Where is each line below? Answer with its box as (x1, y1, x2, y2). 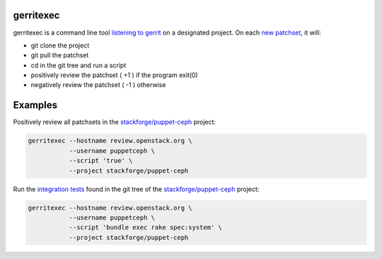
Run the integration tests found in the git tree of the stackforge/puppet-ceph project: (13, 185, 260, 193)
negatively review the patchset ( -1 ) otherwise (30, 81, 166, 89)
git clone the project (30, 41, 90, 50)
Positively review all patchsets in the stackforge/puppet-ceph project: (13, 117, 216, 127)
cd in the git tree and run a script (30, 61, 127, 69)
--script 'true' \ (69, 156, 133, 165)
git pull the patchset (30, 51, 89, 59)
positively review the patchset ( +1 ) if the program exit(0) (30, 71, 198, 79)
